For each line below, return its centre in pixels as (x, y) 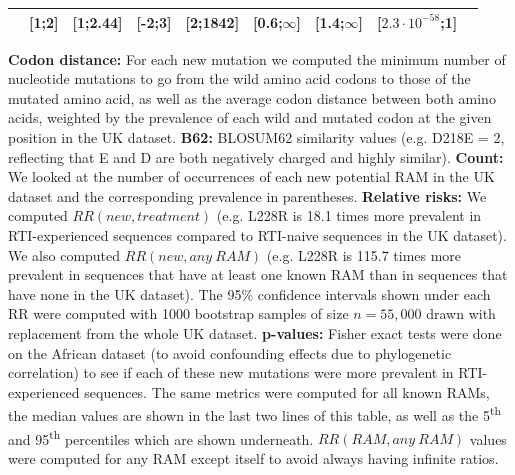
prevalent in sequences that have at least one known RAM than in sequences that (258, 274)
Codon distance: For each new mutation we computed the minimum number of (257, 58)
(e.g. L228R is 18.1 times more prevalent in (349, 215)
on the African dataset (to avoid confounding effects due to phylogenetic (230, 352)
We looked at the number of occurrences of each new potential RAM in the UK (251, 176)
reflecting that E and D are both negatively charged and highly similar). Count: (256, 156)
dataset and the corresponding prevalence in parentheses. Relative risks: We (247, 195)
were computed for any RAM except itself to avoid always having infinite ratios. (253, 457)
